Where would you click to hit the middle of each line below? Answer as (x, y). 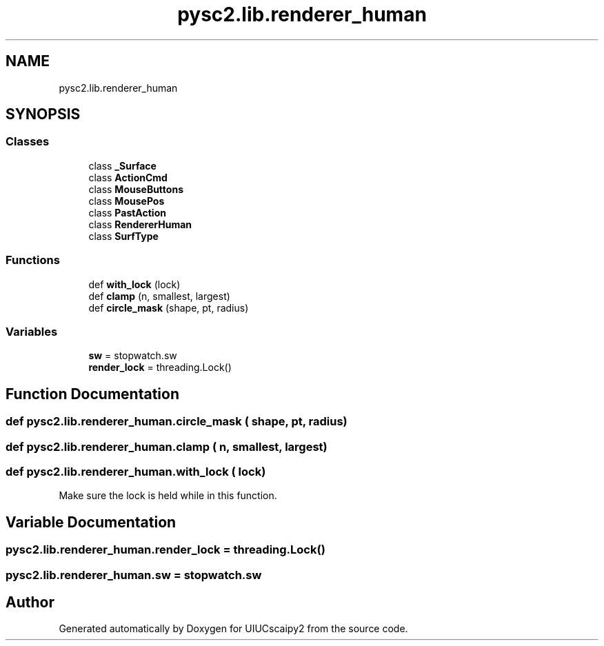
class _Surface (122, 165)
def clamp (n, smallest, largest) (159, 296)
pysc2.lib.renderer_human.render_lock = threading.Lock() (165, 550)
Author (30, 602)
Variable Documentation (91, 522)
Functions (33, 260)
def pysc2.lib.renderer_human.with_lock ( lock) (136, 471)
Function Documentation (92, 394)
